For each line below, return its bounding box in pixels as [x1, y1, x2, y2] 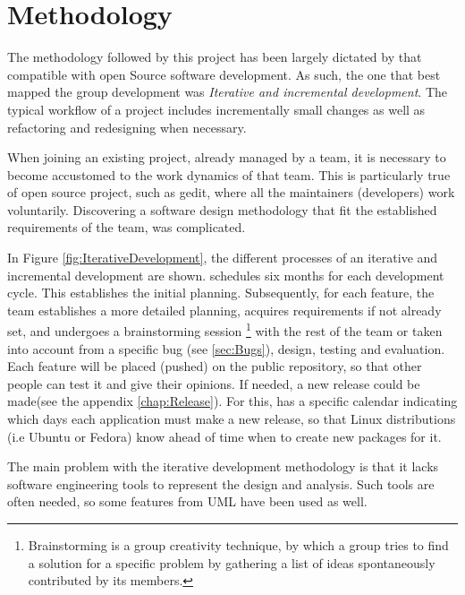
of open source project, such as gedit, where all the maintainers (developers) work [7, 183, 455, 202]
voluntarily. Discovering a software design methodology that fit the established [7, 200, 437, 219]
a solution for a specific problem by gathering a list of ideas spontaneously [28, 553, 435, 572]
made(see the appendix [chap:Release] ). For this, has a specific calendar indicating [7, 392, 458, 410]
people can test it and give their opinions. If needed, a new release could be [7, 374, 420, 392]
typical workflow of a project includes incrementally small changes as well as [7, 99, 426, 118]
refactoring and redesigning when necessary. [7, 117, 247, 136]
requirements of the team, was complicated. [7, 218, 246, 237]
